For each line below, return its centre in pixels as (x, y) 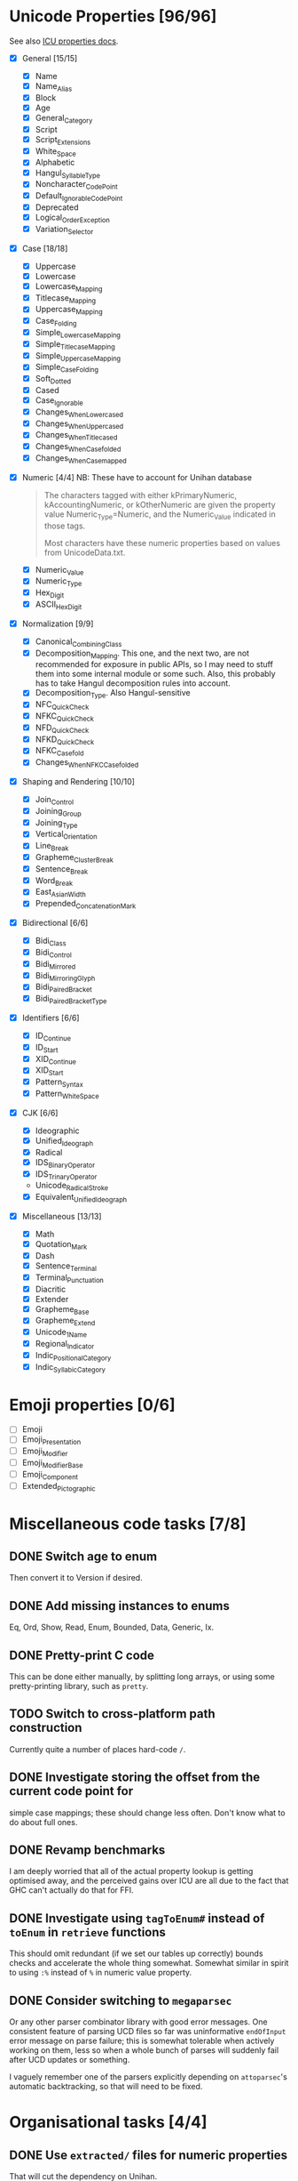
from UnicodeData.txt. (85, 552)
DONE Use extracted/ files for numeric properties (149, 2155)
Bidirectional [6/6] (55, 923)
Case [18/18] (45, 248)
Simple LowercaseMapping (78, 333)
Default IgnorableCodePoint (79, 197)
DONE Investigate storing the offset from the (135, 1778)
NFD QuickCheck (62, 728)
